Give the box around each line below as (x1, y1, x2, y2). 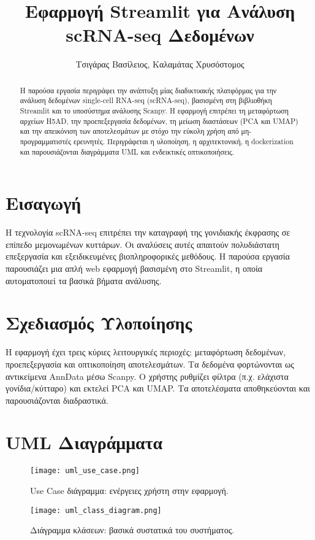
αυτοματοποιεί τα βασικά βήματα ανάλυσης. (6, 274, 162, 287)
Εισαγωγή (6, 190, 82, 215)
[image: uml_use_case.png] (30, 466, 140, 476)
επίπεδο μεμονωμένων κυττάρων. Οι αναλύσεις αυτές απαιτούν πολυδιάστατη (6, 237, 279, 250)
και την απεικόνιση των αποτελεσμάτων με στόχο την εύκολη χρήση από (20, 126, 239, 136)
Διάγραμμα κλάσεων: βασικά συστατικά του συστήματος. (30, 523, 235, 536)
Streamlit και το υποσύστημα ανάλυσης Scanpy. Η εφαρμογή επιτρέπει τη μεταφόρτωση (20, 106, 289, 116)
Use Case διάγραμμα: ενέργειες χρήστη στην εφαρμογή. (30, 484, 229, 497)
